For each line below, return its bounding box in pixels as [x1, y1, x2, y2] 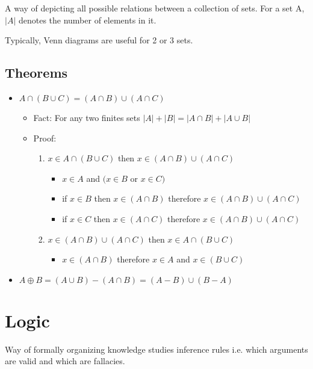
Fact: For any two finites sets [33, 111, 140, 123]
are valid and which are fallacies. [5, 355, 125, 367]
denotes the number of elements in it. [18, 13, 156, 26]
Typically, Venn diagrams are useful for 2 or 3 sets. [5, 34, 193, 46]
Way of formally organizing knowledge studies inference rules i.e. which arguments [5, 343, 308, 355]
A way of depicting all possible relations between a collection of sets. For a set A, [5, 2, 305, 14]
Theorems [5, 63, 68, 82]
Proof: [33, 131, 57, 144]
